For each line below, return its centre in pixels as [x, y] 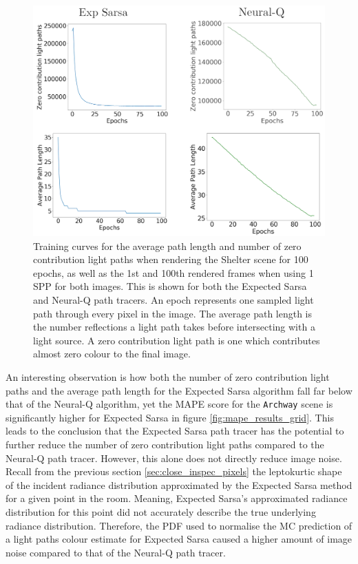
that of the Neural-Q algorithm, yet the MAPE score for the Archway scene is [169, 404]
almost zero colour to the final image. [112, 354]
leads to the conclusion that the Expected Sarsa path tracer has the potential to [175, 431]
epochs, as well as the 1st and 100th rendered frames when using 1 [173, 272]
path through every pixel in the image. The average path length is [173, 313]
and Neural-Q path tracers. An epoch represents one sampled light [173, 299]
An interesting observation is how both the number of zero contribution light [168, 376]
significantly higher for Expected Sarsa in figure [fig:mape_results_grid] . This [170, 417]
